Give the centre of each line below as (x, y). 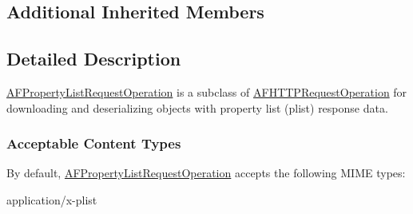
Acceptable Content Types (94, 143)
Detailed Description (94, 59)
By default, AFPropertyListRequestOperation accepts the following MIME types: (206, 173)
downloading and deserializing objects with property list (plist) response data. (197, 107)
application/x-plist (52, 199)
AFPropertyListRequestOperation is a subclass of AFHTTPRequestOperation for (207, 91)
